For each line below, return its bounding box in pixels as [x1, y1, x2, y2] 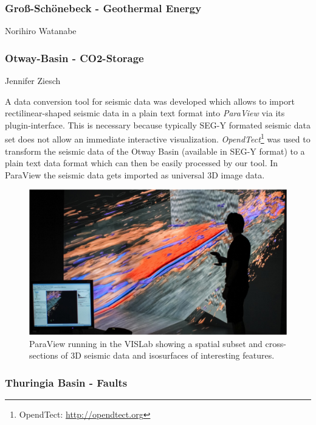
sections [29, 349, 58, 362]
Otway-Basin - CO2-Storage [5, 50, 144, 65]
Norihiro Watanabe [5, 24, 77, 37]
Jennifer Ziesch [5, 74, 61, 87]
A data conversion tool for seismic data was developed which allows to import [5, 94, 295, 107]
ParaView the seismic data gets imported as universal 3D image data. [5, 168, 265, 181]
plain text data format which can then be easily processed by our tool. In [5, 156, 278, 169]
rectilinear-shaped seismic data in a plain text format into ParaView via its [5, 107, 285, 119]
